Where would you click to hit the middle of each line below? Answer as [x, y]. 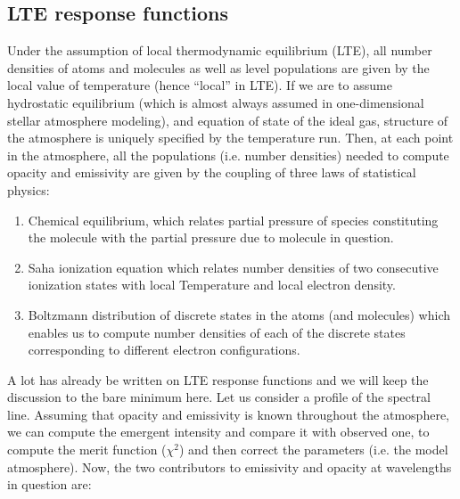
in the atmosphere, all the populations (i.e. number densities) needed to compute [228, 155]
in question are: [49, 484]
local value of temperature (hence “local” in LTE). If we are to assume [200, 85]
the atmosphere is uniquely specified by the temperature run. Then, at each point [230, 138]
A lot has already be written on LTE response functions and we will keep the [218, 379]
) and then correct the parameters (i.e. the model [314, 450]
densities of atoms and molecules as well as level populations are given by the [218, 67]
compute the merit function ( [87, 450]
